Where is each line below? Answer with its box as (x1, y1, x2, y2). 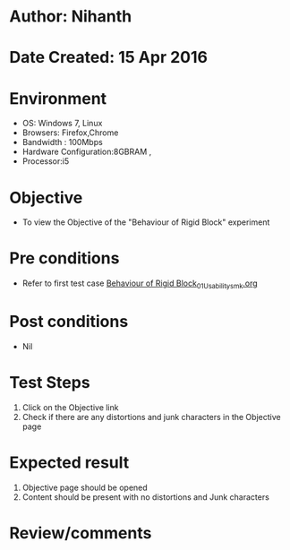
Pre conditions (9, 248, 120, 269)
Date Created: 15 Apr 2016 (9, 47, 209, 68)
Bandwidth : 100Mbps (21, 137, 103, 148)
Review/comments (9, 522, 152, 543)
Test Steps (9, 373, 91, 393)
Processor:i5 (21, 156, 70, 167)
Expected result (9, 452, 130, 473)
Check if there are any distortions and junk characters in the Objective (21, 411, 281, 422)
